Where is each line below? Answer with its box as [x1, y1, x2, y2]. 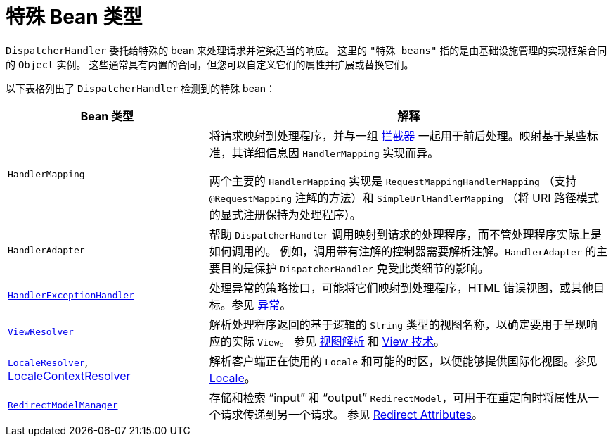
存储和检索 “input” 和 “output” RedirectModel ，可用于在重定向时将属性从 [209, 390, 588, 405]
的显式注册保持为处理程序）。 [209, 207, 361, 222]
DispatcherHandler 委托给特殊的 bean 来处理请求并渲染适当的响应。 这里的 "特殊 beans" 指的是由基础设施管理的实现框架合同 [6, 44, 607, 56]
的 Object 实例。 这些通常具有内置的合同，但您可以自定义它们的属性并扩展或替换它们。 [6, 58, 414, 70]
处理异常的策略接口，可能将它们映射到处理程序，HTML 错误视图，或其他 [209, 280, 593, 295]
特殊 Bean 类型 [6, 5, 143, 29]
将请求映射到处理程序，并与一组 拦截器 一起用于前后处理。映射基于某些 [209, 128, 587, 143]
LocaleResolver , [8, 354, 89, 369]
